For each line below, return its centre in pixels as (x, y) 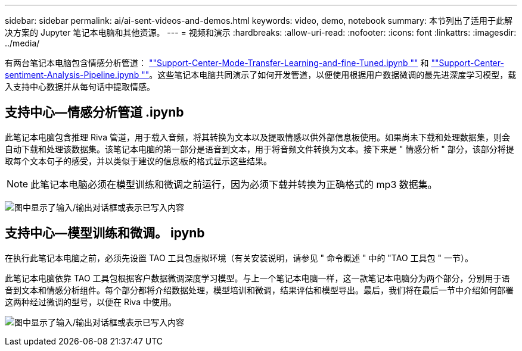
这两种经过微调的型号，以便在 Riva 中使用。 (91, 302)
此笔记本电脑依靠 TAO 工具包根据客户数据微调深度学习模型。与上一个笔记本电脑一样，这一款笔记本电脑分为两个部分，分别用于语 (257, 278)
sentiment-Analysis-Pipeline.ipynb (72, 75)
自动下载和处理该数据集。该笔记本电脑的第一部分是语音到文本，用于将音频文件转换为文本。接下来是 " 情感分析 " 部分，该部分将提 (260, 149)
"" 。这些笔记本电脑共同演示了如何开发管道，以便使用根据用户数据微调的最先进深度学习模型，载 (329, 75)
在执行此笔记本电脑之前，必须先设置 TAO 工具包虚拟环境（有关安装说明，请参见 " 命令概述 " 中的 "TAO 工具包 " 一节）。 (239, 258)
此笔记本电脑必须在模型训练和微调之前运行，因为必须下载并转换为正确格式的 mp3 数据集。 (234, 184)
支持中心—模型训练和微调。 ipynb (105, 233)
